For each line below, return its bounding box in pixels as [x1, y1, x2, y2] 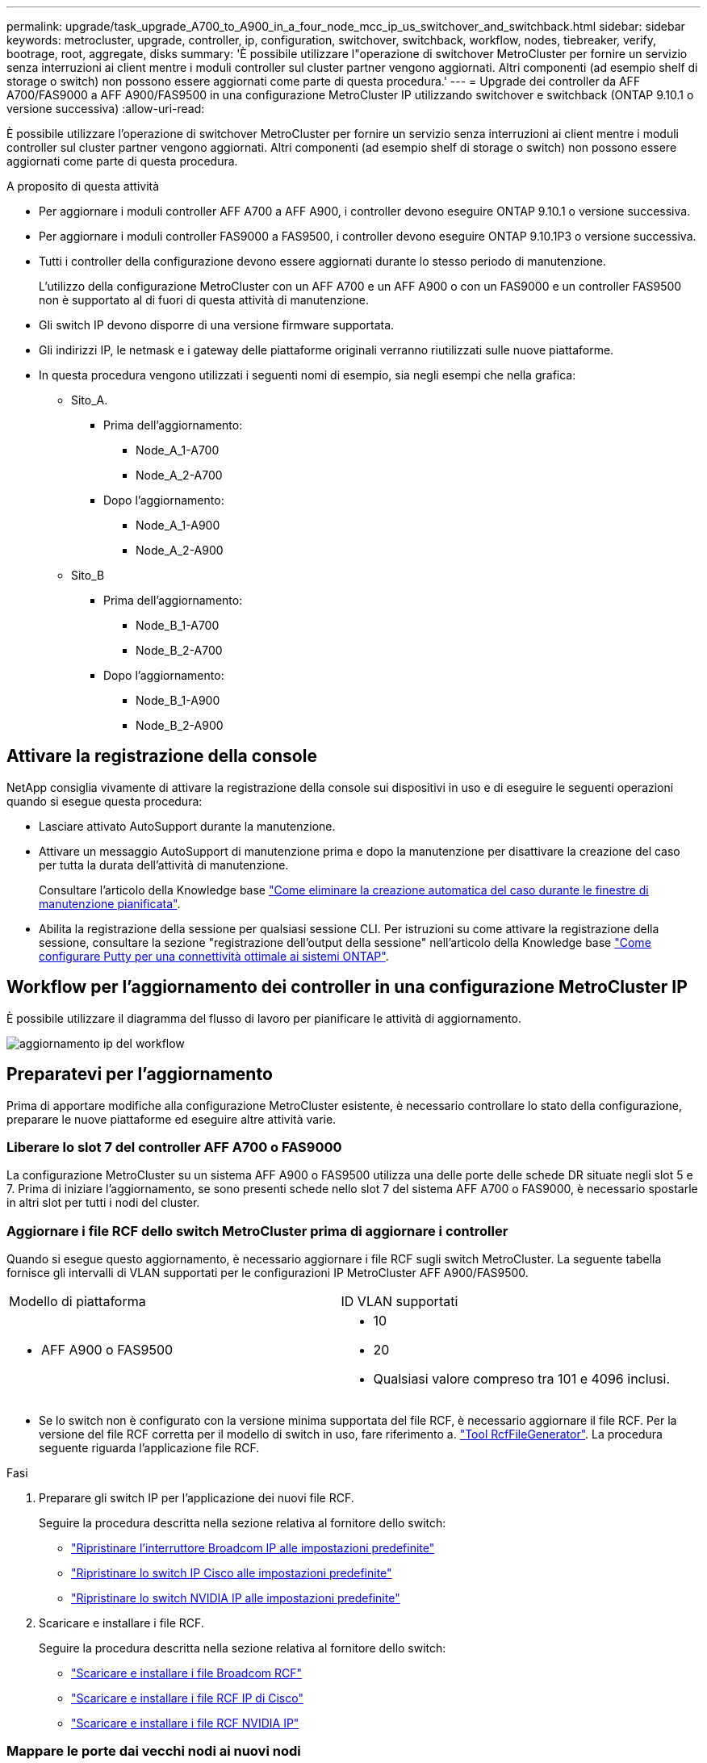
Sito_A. [71, 393, 108, 407]
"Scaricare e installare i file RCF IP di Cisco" [71, 1691, 303, 1706]
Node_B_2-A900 [136, 718, 224, 732]
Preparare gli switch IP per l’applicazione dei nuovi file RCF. [39, 1491, 354, 1505]
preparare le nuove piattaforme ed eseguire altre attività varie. [6, 1112, 337, 1126]
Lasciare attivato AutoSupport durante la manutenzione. [39, 819, 336, 833]
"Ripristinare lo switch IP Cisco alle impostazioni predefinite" [71, 1566, 392, 1581]
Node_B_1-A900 [136, 693, 220, 707]
